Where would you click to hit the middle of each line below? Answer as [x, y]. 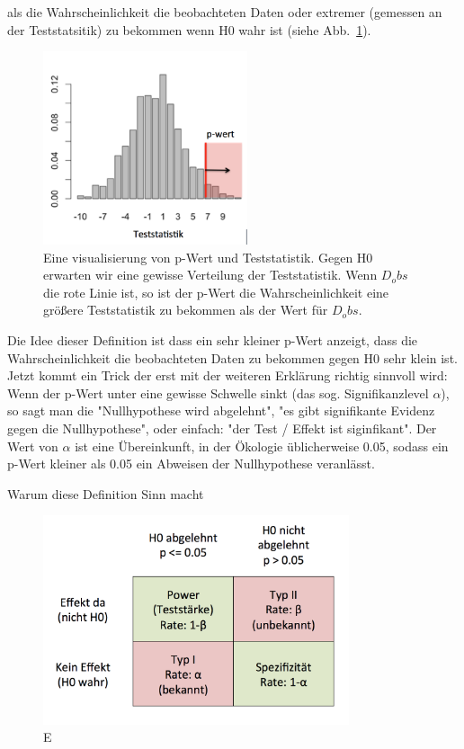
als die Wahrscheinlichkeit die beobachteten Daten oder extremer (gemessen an [225, 12]
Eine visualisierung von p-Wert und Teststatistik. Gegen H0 [208, 257]
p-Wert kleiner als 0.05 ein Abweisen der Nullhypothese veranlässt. [191, 464]
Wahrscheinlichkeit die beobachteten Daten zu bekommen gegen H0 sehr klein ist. [232, 357]
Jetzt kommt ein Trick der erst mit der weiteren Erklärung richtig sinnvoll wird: [228, 375]
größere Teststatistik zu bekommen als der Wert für [186, 310]
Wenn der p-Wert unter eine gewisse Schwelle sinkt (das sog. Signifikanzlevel [218, 392]
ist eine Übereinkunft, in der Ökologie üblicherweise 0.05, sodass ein [262, 446]
